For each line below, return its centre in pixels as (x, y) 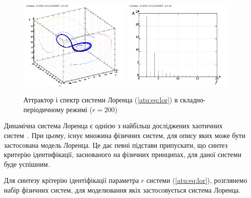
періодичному (44, 109)
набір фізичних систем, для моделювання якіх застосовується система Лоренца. (122, 189)
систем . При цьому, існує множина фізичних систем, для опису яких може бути (125, 135)
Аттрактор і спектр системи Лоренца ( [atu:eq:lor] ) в (101, 100)
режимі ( (79, 109)
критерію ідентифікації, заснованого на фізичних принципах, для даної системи (123, 154)
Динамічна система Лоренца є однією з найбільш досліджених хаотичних (113, 126)
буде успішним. (27, 164)
